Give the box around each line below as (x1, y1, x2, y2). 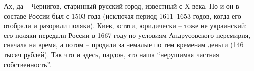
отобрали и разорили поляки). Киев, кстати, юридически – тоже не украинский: (4, 20, 247, 31)
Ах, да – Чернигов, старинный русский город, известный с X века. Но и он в (4, 1, 239, 11)
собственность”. (4, 59, 52, 69)
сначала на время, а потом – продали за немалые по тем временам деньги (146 (4, 39, 244, 50)
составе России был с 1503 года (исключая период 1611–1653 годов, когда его (4, 10, 241, 21)
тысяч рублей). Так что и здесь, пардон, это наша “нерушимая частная (4, 49, 219, 59)
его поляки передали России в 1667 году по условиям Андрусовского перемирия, (4, 30, 251, 40)
